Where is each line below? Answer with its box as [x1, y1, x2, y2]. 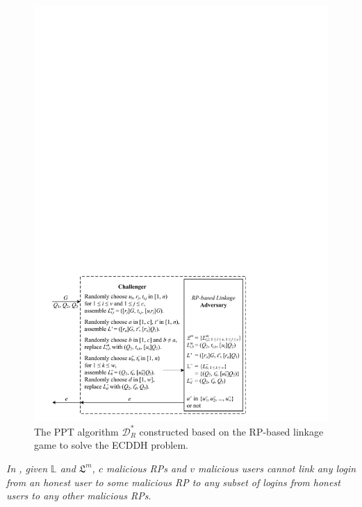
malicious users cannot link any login [198, 461, 356, 475]
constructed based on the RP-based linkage [139, 424, 324, 438]
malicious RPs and [106, 461, 187, 475]
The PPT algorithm [34, 424, 119, 438]
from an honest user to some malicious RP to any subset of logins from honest [6, 474, 340, 489]
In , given [6, 461, 48, 475]
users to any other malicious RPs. [6, 488, 151, 503]
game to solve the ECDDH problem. [34, 438, 188, 452]
